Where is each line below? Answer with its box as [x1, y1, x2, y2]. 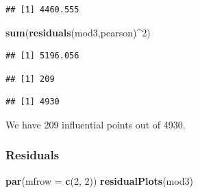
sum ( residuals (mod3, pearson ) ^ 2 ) [5, 25, 151, 39]
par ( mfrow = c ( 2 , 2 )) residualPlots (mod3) [5, 173, 193, 188]
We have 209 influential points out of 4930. [5, 117, 186, 131]
